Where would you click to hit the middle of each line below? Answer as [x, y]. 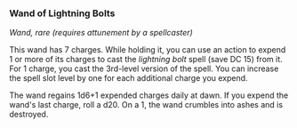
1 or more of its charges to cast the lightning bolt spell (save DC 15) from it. [146, 60]
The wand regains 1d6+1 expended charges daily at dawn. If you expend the [149, 95]
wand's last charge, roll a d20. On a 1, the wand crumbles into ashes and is [146, 105]
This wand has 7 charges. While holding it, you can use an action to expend [148, 50]
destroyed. [29, 115]
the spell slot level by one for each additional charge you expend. [128, 78]
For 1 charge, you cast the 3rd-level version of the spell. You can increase [144, 68]
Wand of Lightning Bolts [62, 13]
